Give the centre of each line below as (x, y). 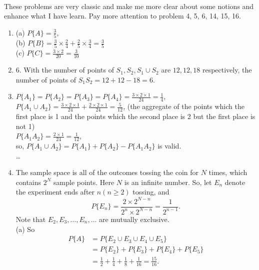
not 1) (25, 126)
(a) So (25, 229)
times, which (228, 172)
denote (235, 182)
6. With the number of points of (65, 70)
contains (28, 182)
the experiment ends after (55, 192)
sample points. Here (84, 182)
